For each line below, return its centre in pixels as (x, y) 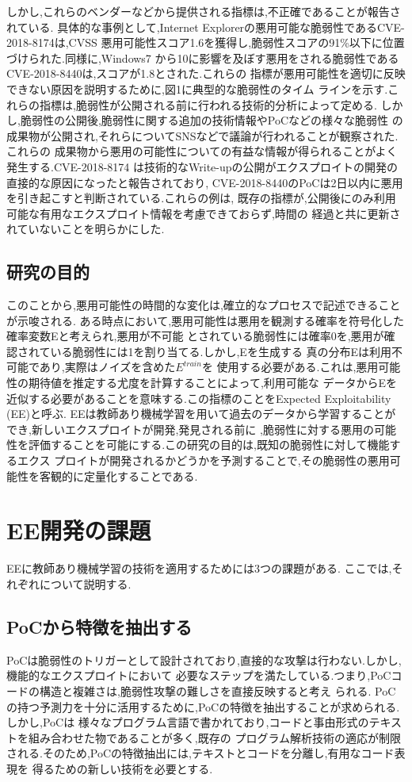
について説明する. (85, 583)
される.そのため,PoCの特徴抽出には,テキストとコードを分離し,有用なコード (200, 753)
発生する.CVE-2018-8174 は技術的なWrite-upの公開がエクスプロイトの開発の (202, 166)
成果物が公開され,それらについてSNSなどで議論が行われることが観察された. (202, 135)
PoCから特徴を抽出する (99, 626)
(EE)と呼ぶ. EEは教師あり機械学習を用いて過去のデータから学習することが (201, 414)
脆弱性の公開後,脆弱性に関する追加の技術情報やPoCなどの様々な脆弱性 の (212, 120)
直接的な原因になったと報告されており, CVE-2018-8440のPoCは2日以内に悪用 (205, 182)
